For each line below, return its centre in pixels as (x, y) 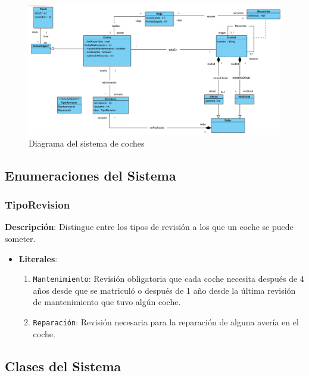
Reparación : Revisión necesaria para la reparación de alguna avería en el (166, 322)
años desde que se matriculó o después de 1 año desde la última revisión (164, 290)
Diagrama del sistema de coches (87, 143)
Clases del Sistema (63, 366)
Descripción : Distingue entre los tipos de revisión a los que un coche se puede (149, 227)
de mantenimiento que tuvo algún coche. (107, 302)
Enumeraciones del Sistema (90, 175)
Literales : (38, 258)
